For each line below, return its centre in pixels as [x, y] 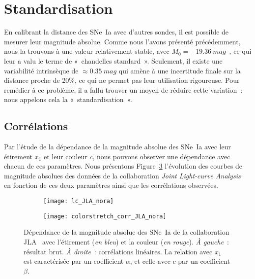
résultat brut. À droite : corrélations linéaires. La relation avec [118, 251]
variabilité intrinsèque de [41, 70]
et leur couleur [66, 156]
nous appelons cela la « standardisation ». [68, 99]
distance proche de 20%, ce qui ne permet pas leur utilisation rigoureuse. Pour [122, 80]
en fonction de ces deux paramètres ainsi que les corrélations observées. [111, 185]
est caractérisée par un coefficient [74, 261]
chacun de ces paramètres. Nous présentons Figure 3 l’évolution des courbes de [123, 166]
